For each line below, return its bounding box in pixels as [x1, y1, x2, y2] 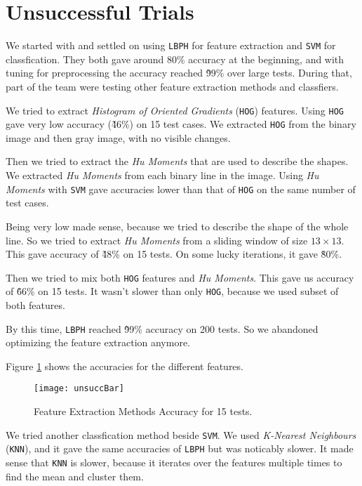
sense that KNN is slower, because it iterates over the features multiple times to [6, 455, 342, 469]
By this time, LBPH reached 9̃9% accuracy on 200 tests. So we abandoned [6, 321, 319, 336]
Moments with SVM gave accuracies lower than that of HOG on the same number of [6, 181, 356, 196]
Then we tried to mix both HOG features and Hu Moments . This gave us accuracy [6, 270, 354, 284]
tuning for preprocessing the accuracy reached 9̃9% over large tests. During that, [6, 65, 352, 80]
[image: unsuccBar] [34, 383, 124, 394]
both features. [6, 298, 65, 312]
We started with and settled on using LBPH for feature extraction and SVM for [6, 38, 336, 53]
